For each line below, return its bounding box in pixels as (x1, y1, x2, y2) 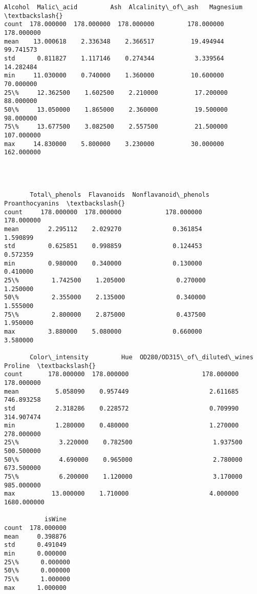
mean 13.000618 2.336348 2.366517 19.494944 (4, 37, 224, 45)
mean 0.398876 (4, 532, 67, 540)
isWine (44, 516, 67, 523)
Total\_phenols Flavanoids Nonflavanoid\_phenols (30, 191, 209, 199)
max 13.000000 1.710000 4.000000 (4, 490, 239, 498)
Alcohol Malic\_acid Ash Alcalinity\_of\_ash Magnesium (4, 4, 243, 11)
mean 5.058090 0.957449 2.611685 (4, 387, 239, 395)
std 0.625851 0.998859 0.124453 (4, 242, 202, 250)
